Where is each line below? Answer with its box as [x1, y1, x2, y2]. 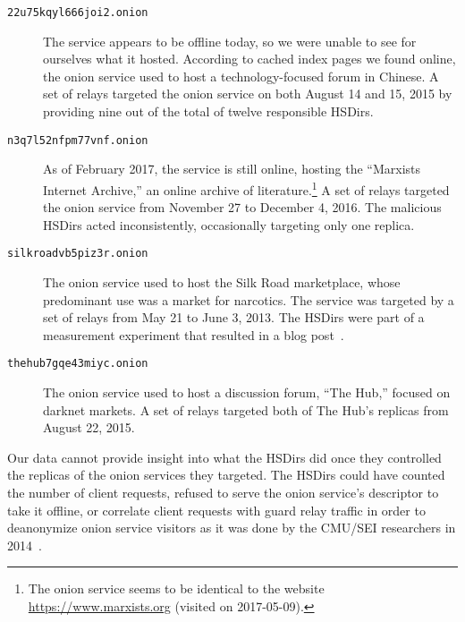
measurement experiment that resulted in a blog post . [43, 325, 344, 344]
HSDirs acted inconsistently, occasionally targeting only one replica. [43, 215, 415, 234]
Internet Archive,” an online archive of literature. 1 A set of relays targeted [43, 177, 450, 199]
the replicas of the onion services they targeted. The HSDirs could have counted [7, 465, 445, 484]
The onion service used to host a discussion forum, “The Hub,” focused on [43, 383, 451, 401]
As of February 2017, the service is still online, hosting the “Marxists [43, 159, 421, 178]
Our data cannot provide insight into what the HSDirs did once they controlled [7, 447, 442, 466]
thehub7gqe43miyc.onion [7, 357, 148, 371]
